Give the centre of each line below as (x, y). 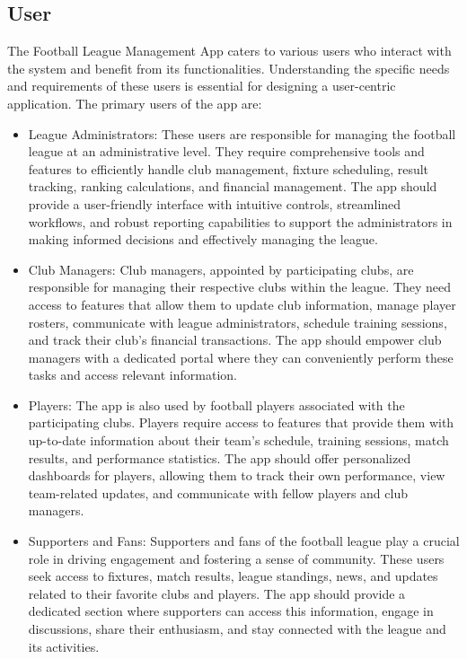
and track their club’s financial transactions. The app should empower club (235, 340)
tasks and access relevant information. (132, 375)
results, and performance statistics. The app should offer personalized (220, 457)
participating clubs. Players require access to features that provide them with (241, 422)
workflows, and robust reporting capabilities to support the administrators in (240, 221)
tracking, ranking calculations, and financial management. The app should (233, 186)
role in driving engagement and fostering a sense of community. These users (236, 558)
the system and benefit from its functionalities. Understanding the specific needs (229, 68)
